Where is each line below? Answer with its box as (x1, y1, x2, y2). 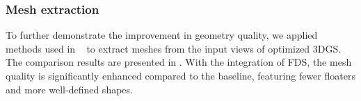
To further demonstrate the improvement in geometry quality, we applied (6, 28, 318, 42)
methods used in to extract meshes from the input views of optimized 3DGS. (6, 41, 342, 55)
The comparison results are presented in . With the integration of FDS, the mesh (6, 55, 352, 69)
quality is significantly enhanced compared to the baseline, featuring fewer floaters (6, 68, 355, 82)
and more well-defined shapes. (6, 82, 133, 96)
